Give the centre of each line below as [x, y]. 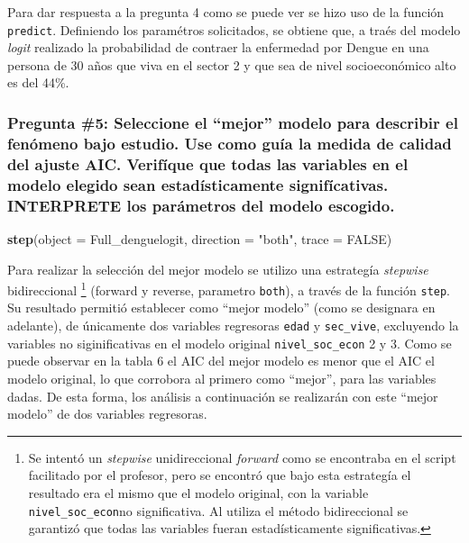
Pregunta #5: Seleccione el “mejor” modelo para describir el [233, 122]
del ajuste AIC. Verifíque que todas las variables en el [208, 163]
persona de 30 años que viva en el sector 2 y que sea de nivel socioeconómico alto [232, 64]
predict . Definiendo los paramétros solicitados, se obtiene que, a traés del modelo [234, 29]
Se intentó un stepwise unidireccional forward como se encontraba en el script [242, 457]
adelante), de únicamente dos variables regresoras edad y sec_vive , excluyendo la [233, 326]
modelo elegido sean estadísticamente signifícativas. [198, 184]
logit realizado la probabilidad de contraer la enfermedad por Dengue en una [218, 47]
